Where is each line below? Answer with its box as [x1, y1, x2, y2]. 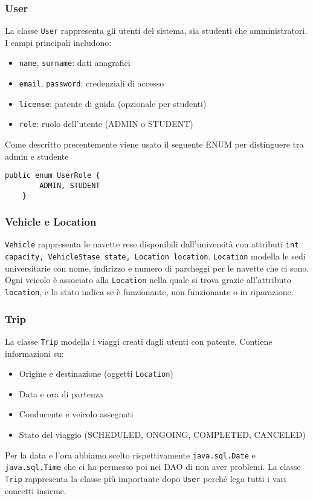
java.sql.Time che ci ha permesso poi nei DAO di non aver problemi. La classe [5, 460, 301, 473]
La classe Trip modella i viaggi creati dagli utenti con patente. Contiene [5, 334, 273, 347]
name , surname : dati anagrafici [19, 56, 131, 69]
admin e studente [5, 149, 69, 162]
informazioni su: [5, 347, 64, 359]
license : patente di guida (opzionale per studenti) [19, 97, 207, 109]
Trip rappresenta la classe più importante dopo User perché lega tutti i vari [5, 472, 286, 484]
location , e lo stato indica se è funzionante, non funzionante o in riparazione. [5, 285, 294, 298]
